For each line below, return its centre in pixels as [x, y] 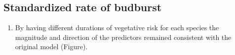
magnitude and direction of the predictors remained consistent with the [123, 37]
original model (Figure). [51, 46]
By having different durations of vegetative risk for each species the [117, 27]
